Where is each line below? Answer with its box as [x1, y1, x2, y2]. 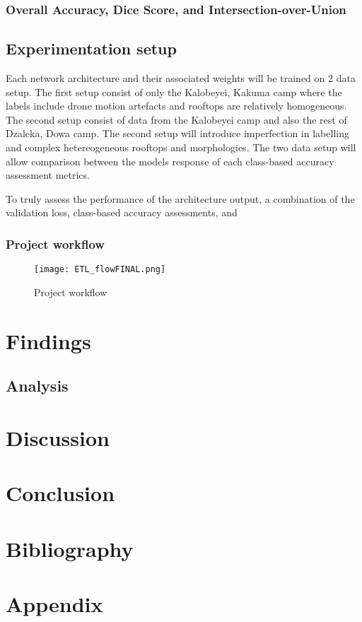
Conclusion [6, 479, 115, 507]
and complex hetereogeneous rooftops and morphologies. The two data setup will [6, 140, 356, 155]
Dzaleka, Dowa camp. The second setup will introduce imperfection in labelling [6, 126, 349, 141]
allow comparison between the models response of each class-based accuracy [6, 153, 334, 168]
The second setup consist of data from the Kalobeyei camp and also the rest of [6, 112, 347, 127]
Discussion [6, 423, 110, 452]
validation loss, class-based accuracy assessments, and [6, 205, 238, 220]
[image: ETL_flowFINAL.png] [34, 264, 166, 275]
